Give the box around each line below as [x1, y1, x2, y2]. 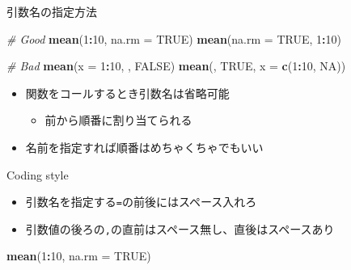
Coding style [6, 166, 69, 183]
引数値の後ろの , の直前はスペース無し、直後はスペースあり [25, 220, 335, 237]
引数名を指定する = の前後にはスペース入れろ [25, 193, 257, 210]
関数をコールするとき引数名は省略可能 [25, 84, 230, 101]
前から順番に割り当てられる [44, 112, 192, 129]
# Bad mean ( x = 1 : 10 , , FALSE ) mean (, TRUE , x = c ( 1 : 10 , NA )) [6, 57, 346, 74]
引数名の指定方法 [6, 3, 97, 19]
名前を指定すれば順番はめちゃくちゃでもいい [25, 138, 264, 155]
